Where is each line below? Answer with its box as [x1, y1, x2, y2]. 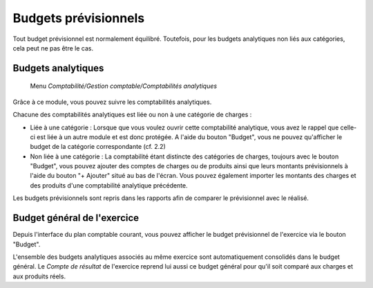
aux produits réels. [12, 272, 66, 280]
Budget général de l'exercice [12, 212, 140, 224]
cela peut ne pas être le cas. [12, 44, 93, 52]
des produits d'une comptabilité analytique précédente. [30, 181, 188, 190]
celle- [340, 123, 357, 132]
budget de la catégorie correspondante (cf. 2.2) [30, 143, 166, 151]
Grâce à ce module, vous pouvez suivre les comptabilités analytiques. [12, 98, 212, 106]
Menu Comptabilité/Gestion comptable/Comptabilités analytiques [30, 82, 218, 90]
